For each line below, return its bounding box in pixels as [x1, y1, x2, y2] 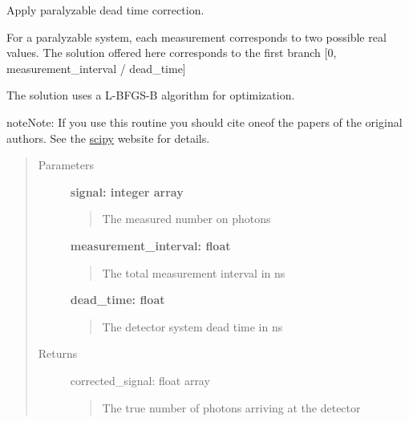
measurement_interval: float [70, 237, 231, 254]
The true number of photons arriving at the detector [102, 399, 361, 416]
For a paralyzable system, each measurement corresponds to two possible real [6, 28, 387, 45]
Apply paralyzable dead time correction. [6, 2, 204, 18]
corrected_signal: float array [70, 371, 210, 388]
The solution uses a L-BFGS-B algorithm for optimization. [6, 87, 295, 103]
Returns [38, 345, 78, 362]
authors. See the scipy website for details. [6, 129, 210, 146]
